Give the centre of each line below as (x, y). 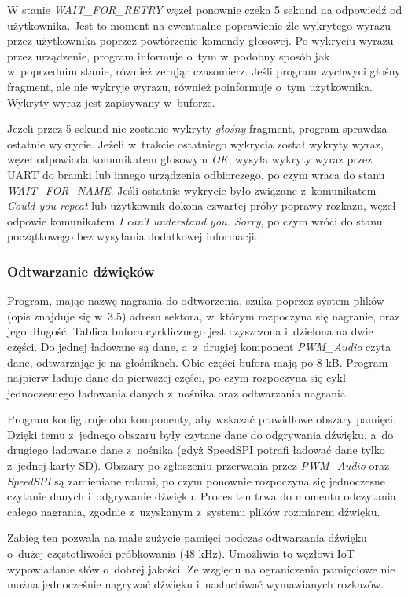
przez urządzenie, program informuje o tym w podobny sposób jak (169, 55)
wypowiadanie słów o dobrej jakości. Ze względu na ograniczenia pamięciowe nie (201, 568)
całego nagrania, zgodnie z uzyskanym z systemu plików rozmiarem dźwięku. (194, 511)
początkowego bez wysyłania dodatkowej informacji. (132, 236)
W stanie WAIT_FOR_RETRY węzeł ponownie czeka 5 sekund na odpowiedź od (205, 9)
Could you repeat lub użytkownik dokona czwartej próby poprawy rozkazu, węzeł (202, 205)
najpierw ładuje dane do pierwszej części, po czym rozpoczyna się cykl (176, 377)
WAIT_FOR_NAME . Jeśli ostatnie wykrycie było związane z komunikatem (192, 190)
